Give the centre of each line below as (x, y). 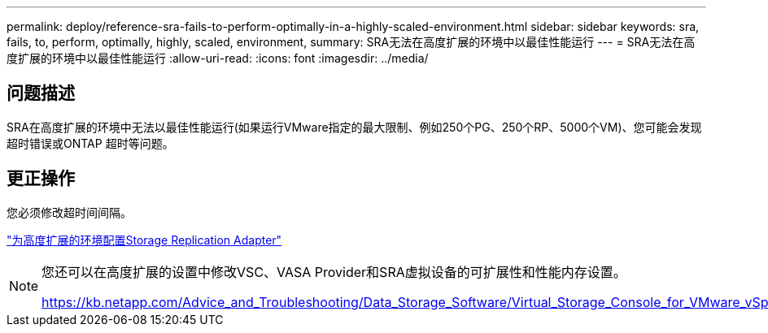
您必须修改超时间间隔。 (69, 212)
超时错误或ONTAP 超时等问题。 (90, 143)
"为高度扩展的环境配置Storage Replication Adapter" (144, 240)
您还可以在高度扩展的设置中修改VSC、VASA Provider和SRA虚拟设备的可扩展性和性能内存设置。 (334, 272)
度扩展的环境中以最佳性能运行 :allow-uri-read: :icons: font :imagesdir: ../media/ (218, 58)
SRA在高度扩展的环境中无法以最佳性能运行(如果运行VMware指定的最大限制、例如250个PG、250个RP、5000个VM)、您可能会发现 (354, 127)
